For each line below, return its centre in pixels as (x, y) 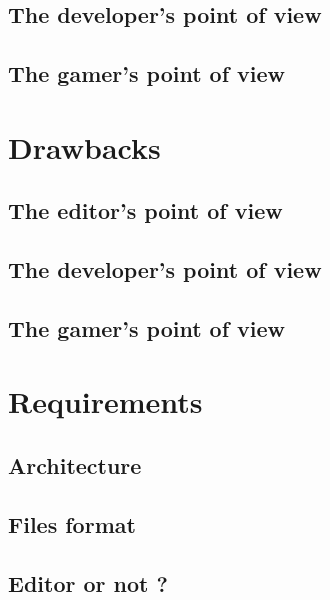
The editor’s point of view (145, 210)
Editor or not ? (88, 582)
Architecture (75, 465)
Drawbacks (84, 146)
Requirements (105, 401)
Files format (72, 523)
